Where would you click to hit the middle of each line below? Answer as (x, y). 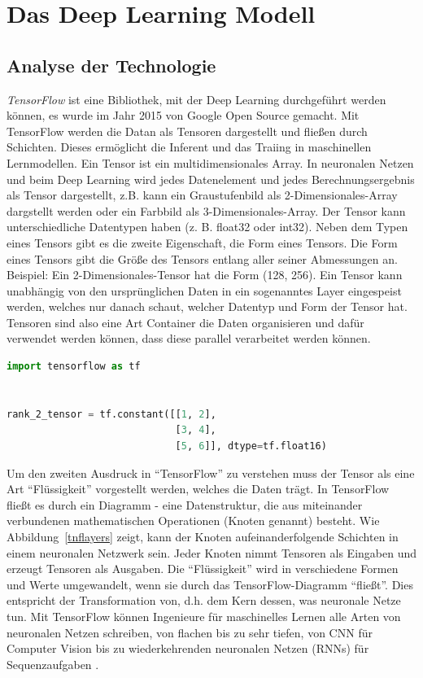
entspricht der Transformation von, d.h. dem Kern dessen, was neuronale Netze (204, 600)
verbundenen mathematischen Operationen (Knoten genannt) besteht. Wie (193, 521)
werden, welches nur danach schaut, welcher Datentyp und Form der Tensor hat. (207, 306)
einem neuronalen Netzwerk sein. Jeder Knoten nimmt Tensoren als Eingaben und (211, 552)
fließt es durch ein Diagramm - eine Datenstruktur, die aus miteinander (185, 504)
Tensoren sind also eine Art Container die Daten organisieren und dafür (185, 322)
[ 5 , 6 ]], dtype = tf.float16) (251, 446)
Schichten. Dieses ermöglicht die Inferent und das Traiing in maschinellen (189, 147)
